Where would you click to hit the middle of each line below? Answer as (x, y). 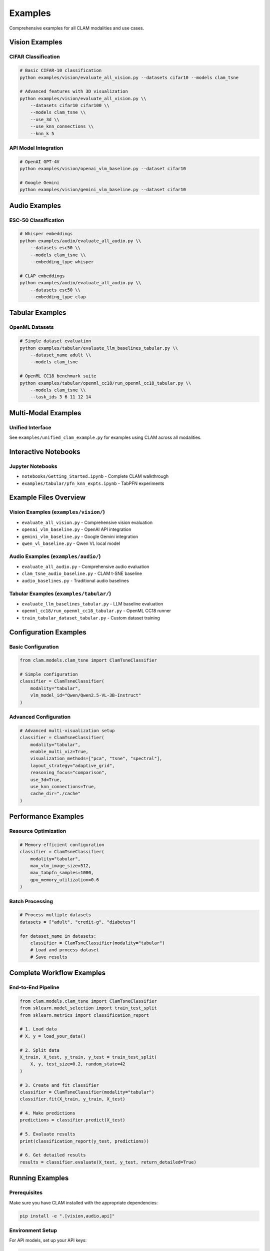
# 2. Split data (40, 1050)
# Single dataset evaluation (55, 341)
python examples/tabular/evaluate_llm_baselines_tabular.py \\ (99, 348)
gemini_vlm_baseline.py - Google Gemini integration (80, 536)
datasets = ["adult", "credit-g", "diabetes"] (78, 922)
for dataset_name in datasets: (58, 936)
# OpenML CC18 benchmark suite (58, 376)
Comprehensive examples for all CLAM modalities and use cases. (77, 28)
